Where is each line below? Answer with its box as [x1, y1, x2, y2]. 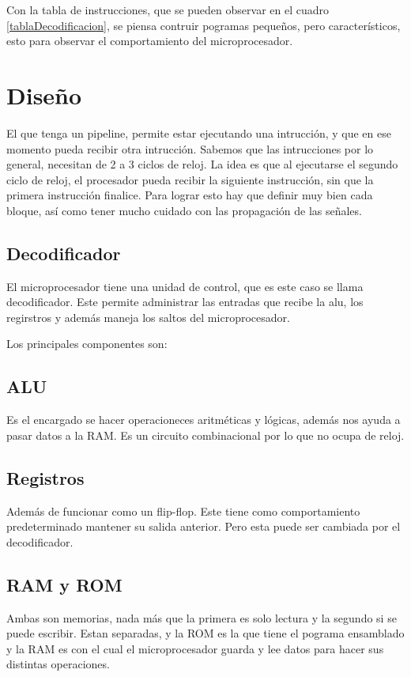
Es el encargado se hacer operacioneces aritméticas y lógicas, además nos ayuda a [6, 411, 401, 428]
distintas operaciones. [6, 656, 110, 672]
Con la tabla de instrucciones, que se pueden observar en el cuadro [6, 2, 330, 17]
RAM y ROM [6, 572, 123, 596]
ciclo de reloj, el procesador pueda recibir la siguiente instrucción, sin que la [6, 171, 374, 187]
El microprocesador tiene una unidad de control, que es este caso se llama [6, 278, 364, 294]
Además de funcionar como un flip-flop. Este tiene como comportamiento [6, 502, 360, 519]
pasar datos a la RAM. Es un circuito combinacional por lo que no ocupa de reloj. [6, 426, 405, 443]
